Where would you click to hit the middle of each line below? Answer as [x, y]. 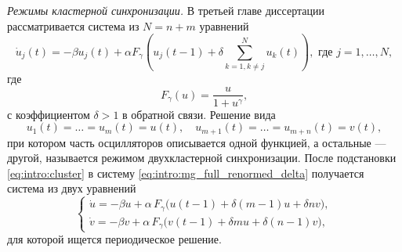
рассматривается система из [73, 25]
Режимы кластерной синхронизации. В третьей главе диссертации [166, 10]
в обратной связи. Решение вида [199, 114]
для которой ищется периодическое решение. [114, 239]
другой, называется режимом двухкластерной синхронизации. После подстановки [202, 158]
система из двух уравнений [72, 188]
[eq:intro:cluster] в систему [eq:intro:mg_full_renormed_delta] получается [186, 173]
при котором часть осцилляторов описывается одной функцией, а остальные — [197, 142]
